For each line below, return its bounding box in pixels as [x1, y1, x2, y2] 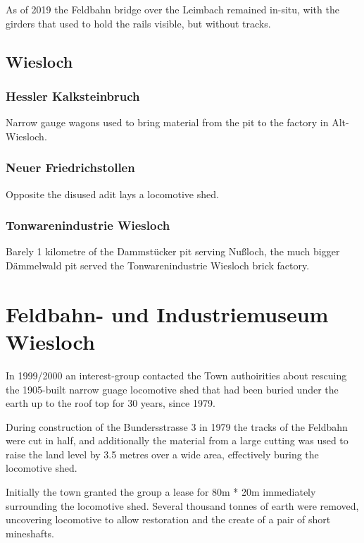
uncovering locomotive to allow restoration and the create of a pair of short [6, 512, 331, 527]
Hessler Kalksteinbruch [6, 87, 140, 104]
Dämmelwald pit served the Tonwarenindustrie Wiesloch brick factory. [6, 258, 310, 272]
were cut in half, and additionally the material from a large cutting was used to [6, 433, 349, 448]
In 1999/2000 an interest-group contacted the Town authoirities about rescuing [6, 367, 347, 382]
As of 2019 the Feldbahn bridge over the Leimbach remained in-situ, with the [6, 2, 339, 16]
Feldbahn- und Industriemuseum [6, 299, 329, 328]
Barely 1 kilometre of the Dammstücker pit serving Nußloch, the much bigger [6, 244, 340, 259]
